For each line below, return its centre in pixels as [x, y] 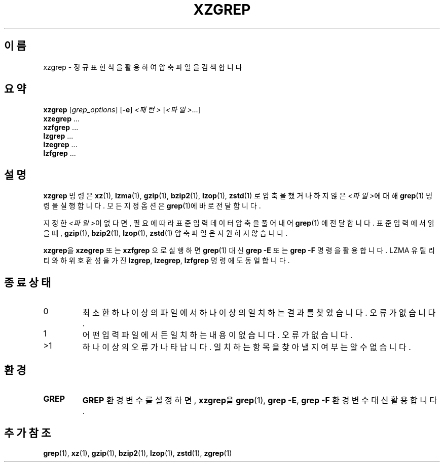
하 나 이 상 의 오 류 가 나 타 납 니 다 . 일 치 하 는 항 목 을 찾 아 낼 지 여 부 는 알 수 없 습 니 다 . [247, 347]
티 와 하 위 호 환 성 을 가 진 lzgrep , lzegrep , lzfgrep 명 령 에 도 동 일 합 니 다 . [166, 261]
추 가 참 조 [28, 433]
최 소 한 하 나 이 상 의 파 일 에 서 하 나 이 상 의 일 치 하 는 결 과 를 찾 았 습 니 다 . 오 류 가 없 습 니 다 [259, 313]
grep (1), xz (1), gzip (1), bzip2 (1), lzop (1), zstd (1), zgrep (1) [138, 453]
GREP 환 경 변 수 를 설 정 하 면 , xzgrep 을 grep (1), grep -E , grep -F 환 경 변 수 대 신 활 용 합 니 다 [260, 400]
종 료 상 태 [28, 282]
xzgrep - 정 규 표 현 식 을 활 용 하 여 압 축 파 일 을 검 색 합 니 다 [143, 67]
